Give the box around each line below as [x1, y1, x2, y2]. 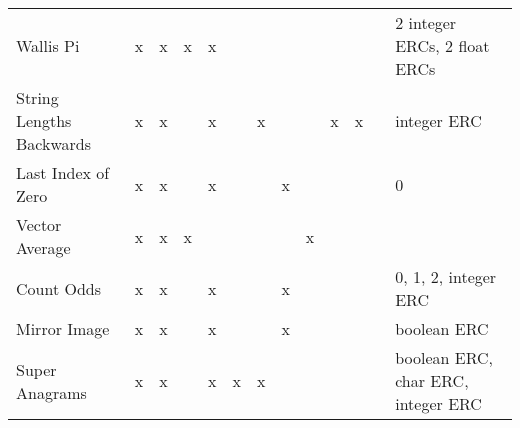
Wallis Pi [16, 34, 80, 57]
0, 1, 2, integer [395, 265, 497, 288]
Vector [16, 213, 62, 236]
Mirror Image [16, 317, 110, 340]
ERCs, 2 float [395, 34, 490, 57]
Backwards [16, 132, 92, 155]
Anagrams [16, 380, 87, 404]
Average [16, 236, 71, 259]
